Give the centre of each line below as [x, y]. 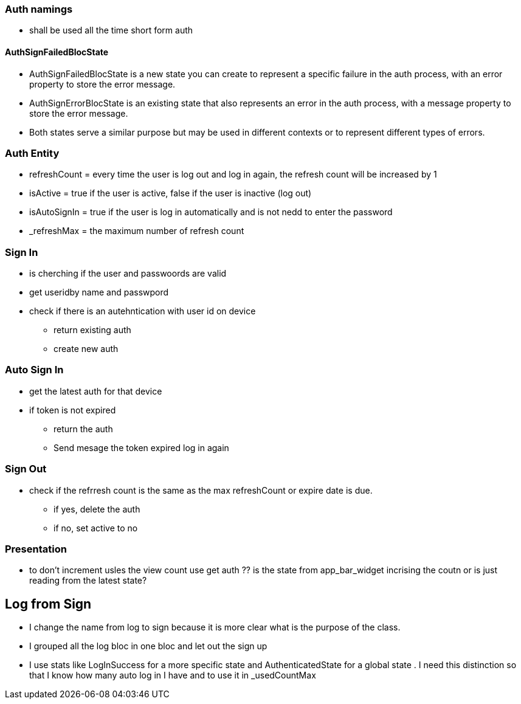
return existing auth [92, 330]
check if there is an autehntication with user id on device [143, 311]
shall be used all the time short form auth [111, 30]
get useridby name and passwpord [99, 292]
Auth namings [39, 9]
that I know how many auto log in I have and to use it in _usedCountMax [173, 675]
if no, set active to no [96, 528]
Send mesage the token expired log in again [141, 447]
